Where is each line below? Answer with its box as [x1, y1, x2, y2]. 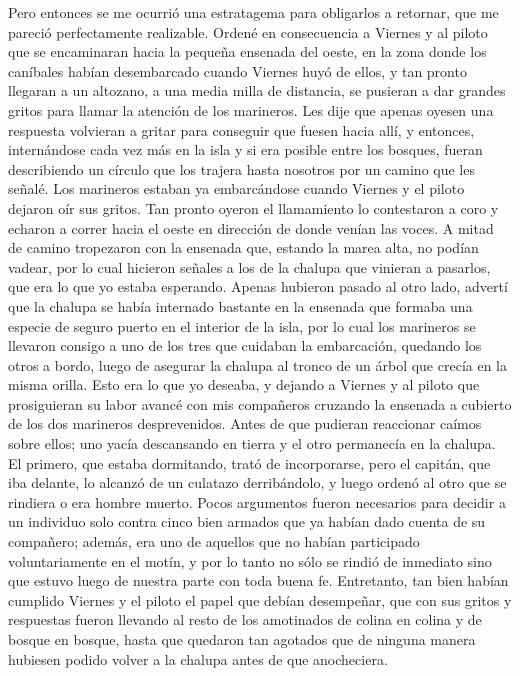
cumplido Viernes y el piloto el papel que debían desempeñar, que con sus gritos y [8, 589, 512, 610]
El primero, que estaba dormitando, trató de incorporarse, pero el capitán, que [8, 452, 491, 473]
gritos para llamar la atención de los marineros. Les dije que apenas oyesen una [8, 99, 494, 120]
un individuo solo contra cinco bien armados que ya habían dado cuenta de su [8, 511, 486, 532]
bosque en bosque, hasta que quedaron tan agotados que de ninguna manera [8, 629, 476, 649]
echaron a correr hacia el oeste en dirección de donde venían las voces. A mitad [8, 217, 494, 238]
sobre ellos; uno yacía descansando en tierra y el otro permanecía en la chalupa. [8, 433, 496, 454]
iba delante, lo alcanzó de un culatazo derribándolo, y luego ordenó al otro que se [8, 472, 507, 493]
